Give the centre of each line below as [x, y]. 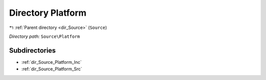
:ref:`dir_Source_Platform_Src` [52, 69]
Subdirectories [33, 50]
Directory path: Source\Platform [45, 36]
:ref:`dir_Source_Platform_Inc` [52, 62]
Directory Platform [48, 13]
